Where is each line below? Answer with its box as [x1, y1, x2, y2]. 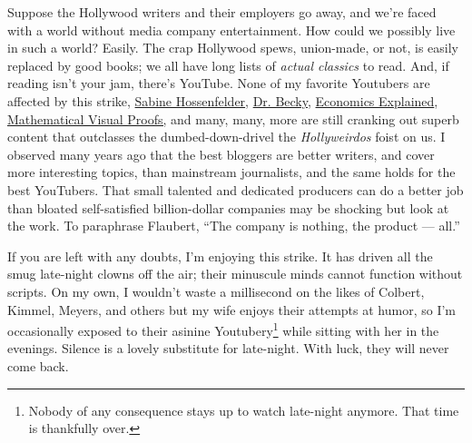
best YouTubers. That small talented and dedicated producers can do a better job [7, 180, 464, 199]
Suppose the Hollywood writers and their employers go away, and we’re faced [7, 3, 437, 21]
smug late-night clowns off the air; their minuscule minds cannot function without [7, 264, 463, 283]
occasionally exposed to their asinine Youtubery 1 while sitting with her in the [7, 319, 439, 340]
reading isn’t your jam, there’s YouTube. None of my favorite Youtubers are [7, 74, 430, 93]
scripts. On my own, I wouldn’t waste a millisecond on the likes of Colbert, [7, 281, 425, 300]
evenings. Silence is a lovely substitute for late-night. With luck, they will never [7, 339, 449, 358]
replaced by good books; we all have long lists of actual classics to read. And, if [7, 55, 449, 74]
